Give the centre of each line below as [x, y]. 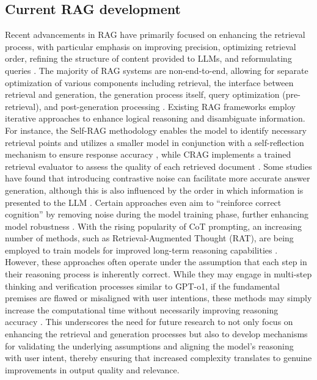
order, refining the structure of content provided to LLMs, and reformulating [148, 58]
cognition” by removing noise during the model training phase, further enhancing [157, 214]
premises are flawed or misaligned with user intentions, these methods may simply [158, 298]
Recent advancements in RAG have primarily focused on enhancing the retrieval [155, 35]
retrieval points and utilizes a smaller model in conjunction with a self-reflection [155, 142]
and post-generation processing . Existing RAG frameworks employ [170, 106]
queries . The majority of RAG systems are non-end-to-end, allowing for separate [157, 70]
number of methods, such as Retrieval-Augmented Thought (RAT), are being [149, 238]
